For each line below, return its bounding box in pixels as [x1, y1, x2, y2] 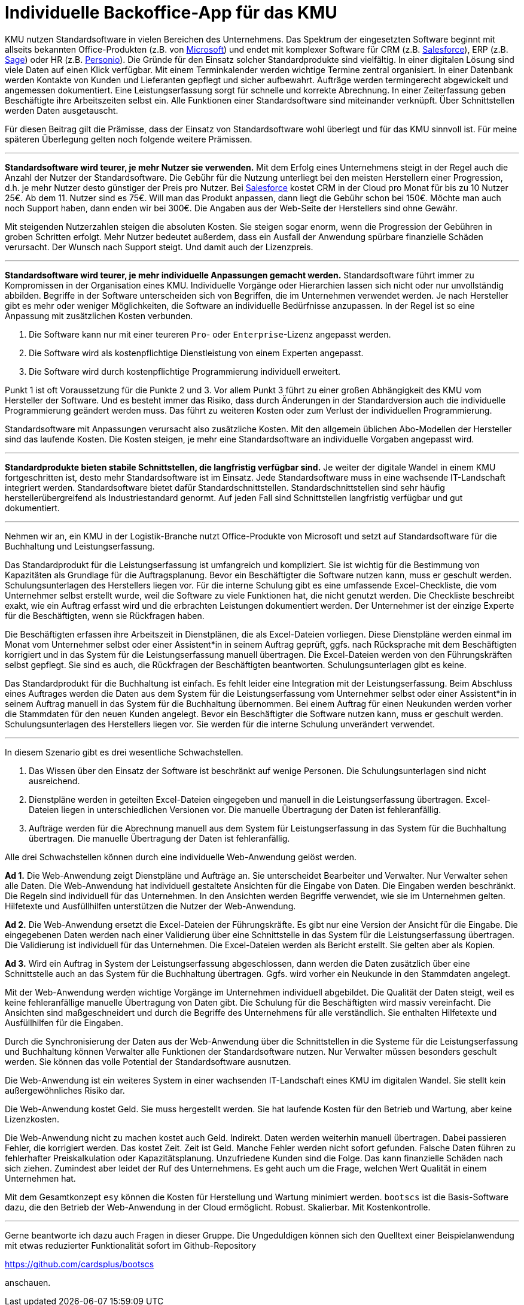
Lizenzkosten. [5, 1113, 60, 1124]
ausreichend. [29, 775, 80, 786]
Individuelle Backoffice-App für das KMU [5, 2, 337, 23]
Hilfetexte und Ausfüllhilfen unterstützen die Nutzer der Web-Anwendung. [5, 900, 296, 911]
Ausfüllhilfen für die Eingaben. [5, 1017, 124, 1028]
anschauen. [5, 1277, 51, 1288]
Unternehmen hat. [5, 1173, 76, 1183]
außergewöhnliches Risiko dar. [5, 1085, 125, 1095]
